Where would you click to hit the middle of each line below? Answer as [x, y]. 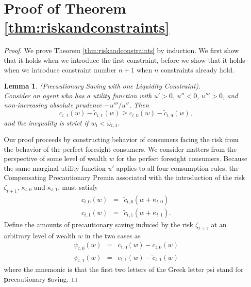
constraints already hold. [198, 69]
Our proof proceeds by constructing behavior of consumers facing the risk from [121, 139]
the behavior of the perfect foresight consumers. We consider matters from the [120, 149]
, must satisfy [78, 187]
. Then [139, 105]
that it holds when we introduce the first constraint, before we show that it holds [125, 60]
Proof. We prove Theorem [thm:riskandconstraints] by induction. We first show [121, 50]
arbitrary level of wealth [40, 235]
